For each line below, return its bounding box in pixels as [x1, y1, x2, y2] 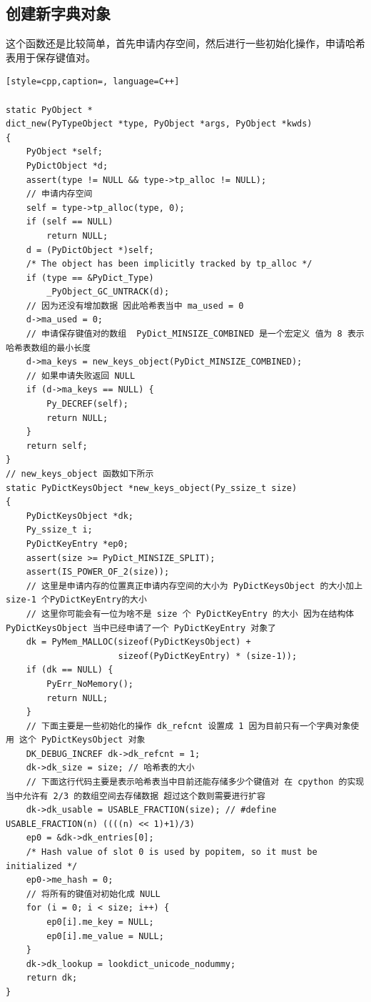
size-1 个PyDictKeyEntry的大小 [6, 595, 147, 605]
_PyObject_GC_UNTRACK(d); [46, 287, 170, 297]
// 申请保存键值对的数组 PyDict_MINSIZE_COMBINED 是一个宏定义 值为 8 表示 [26, 329, 365, 339]
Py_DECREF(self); [46, 399, 128, 410]
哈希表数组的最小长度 [6, 342, 91, 353]
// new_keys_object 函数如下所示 [6, 469, 154, 480]
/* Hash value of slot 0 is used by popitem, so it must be [26, 847, 317, 858]
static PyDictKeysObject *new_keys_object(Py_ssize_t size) [6, 482, 298, 493]
